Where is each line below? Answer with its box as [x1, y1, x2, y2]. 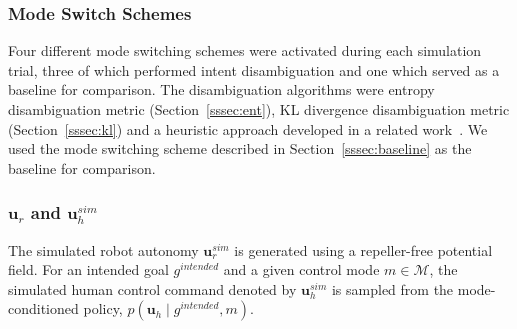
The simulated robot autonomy [8, 239, 199, 260]
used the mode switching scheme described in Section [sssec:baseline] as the [8, 138, 472, 159]
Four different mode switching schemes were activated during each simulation [8, 40, 482, 61]
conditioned [8, 298, 79, 319]
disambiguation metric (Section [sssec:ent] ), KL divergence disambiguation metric [8, 99, 510, 119]
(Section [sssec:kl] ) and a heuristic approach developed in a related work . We [8, 118, 488, 139]
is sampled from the [331, 278, 454, 299]
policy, [83, 298, 123, 319]
